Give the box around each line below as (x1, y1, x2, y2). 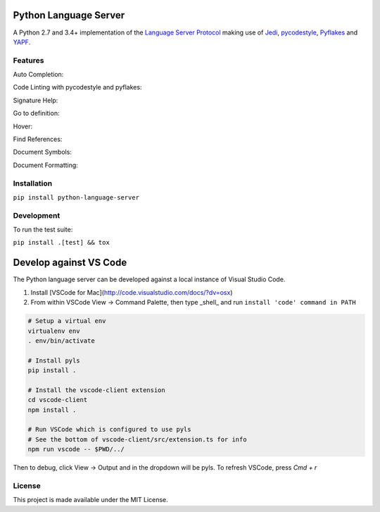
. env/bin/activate (27, 336, 95, 345)
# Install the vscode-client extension (27, 386, 165, 394)
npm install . (27, 406, 77, 414)
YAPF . (13, 37, 31, 46)
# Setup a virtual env (27, 317, 106, 325)
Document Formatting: (13, 161, 79, 169)
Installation (13, 178, 53, 188)
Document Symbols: (13, 148, 72, 157)
